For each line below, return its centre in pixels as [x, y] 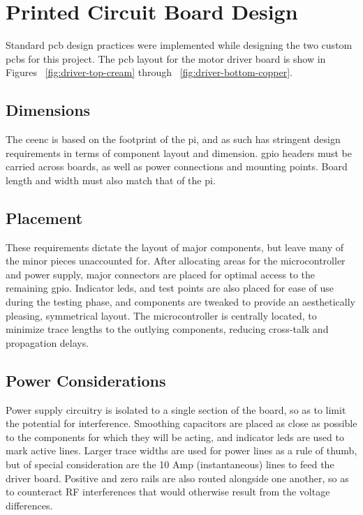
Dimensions [48, 110]
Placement [44, 217]
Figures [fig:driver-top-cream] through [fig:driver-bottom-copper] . [149, 72]
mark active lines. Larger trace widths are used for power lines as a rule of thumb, [181, 450]
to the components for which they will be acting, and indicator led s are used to [175, 436]
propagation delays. [47, 342]
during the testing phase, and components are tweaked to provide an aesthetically [180, 302]
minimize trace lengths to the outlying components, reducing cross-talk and [167, 329]
